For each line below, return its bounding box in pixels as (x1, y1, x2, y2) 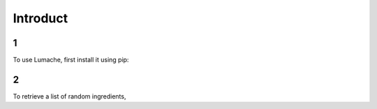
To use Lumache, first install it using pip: (13, 56, 129, 64)
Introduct (13, 10, 68, 26)
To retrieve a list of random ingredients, (13, 92, 126, 101)
